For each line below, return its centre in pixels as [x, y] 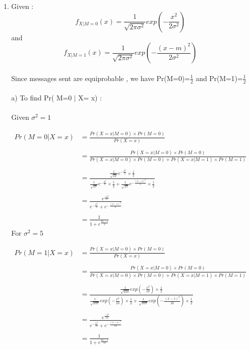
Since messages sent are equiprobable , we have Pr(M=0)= [101, 78]
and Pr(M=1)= [219, 78]
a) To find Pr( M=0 [41, 98]
